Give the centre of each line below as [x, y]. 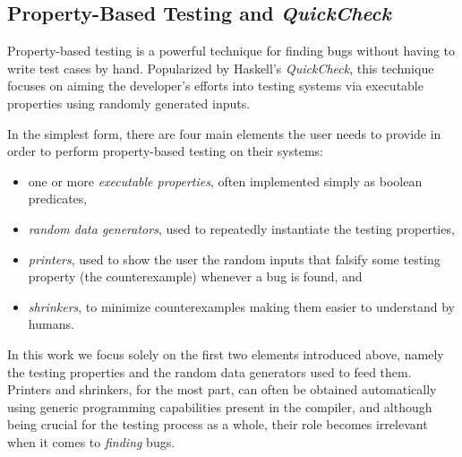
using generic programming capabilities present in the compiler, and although [220, 406]
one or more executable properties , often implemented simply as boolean [225, 181]
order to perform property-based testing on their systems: [165, 151]
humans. [51, 324]
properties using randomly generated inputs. [129, 103]
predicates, [58, 198]
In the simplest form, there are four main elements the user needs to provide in [224, 133]
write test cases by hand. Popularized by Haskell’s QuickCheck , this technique [221, 68]
